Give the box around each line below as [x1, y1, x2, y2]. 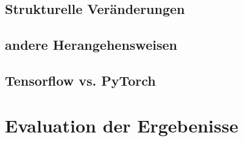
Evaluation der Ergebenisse [5, 112, 239, 137]
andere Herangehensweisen [5, 35, 177, 54]
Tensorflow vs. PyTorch [5, 70, 156, 89]
